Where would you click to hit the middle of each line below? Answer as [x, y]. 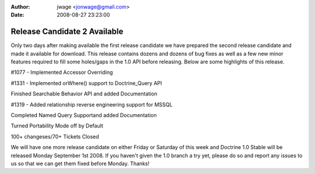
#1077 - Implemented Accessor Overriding [62, 72]
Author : [20, 7]
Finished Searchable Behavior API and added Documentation [84, 94]
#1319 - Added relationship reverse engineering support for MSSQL [92, 104]
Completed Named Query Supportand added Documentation [84, 115]
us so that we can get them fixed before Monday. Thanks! [80, 164]
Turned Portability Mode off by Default [57, 126]
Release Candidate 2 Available [67, 32]
